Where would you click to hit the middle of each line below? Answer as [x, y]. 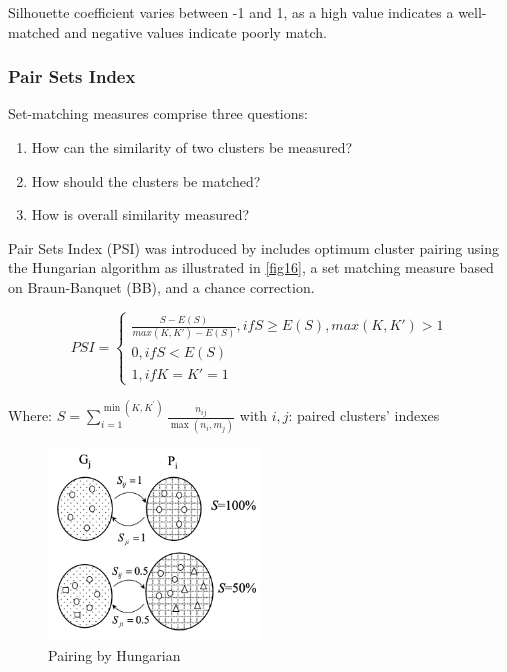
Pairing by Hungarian [114, 654]
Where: [30, 415]
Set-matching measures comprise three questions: [158, 113]
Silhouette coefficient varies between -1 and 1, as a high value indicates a [231, 12]
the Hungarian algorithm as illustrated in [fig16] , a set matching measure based [251, 267]
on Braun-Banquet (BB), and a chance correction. [161, 286]
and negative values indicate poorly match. [196, 31]
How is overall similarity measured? [140, 214]
